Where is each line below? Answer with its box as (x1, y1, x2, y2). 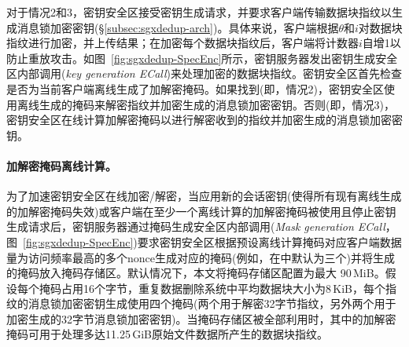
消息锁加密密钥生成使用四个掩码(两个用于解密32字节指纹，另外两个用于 (28, 295, 396, 312)
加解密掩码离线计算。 (6, 157, 116, 173)
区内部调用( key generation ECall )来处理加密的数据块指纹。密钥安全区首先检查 (6, 65, 403, 82)
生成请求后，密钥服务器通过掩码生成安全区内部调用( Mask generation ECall (6, 218, 385, 235)
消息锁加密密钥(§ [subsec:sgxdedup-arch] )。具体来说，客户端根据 (17, 19, 339, 35)
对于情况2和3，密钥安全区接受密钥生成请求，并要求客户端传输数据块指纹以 (6, 4, 392, 20)
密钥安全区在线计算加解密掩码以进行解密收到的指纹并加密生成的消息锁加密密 (6, 111, 403, 128)
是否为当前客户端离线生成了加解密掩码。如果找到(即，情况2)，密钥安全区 (6, 80, 384, 97)
